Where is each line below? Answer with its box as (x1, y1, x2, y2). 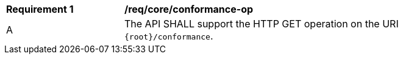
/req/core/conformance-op (124, 3, 254, 15)
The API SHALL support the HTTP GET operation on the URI (124, 18, 399, 30)
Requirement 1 (6, 3, 74, 15)
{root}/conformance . (124, 30, 213, 42)
